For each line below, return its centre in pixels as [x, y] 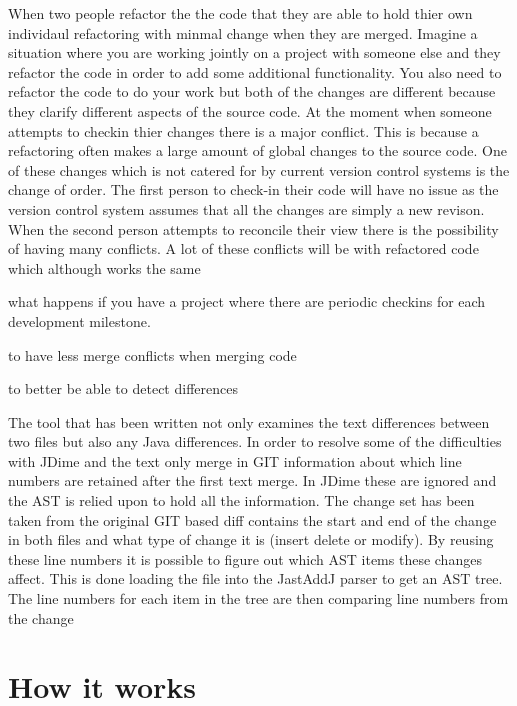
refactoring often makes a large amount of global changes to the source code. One [257, 150]
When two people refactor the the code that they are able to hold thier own [240, 13]
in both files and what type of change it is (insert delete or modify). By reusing [251, 539]
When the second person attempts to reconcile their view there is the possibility [253, 228]
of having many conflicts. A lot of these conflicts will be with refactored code [243, 248]
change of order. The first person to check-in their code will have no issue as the [253, 189]
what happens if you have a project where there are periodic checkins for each [247, 301]
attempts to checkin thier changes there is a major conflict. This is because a [243, 130]
